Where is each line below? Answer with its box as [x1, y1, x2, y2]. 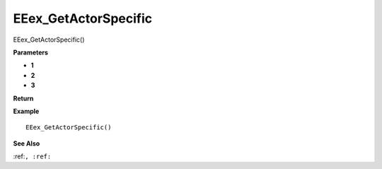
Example [13, 107, 40, 115]
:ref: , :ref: [13, 152, 52, 161]
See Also [13, 139, 40, 148]
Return [13, 94, 34, 103]
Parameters [13, 48, 49, 57]
